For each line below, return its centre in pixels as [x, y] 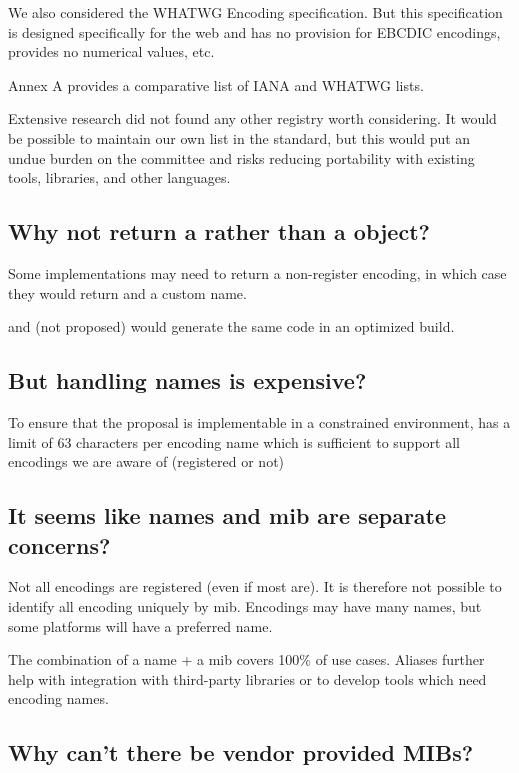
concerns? [59, 544]
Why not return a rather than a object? [219, 231]
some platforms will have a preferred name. [140, 625]
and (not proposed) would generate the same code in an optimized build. [231, 326]
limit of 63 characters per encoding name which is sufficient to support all [234, 441]
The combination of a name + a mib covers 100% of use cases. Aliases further [246, 659]
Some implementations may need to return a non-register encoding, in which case [257, 272]
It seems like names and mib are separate [227, 515]
